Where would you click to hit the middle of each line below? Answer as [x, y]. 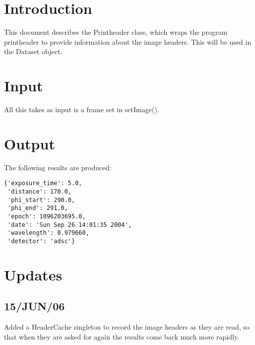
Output [30, 143]
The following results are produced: [58, 167]
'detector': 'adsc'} [41, 241]
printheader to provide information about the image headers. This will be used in [128, 41]
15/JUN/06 [34, 306]
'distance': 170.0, [40, 192]
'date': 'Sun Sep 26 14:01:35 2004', [70, 225]
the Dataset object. [33, 51]
